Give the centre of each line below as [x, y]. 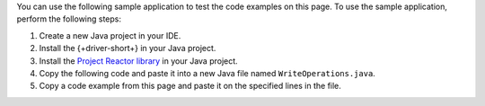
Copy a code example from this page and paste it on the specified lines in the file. [190, 86]
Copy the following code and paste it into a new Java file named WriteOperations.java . [207, 73]
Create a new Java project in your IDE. [110, 35]
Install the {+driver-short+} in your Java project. [128, 49]
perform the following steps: [69, 19]
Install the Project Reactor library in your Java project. [138, 61]
